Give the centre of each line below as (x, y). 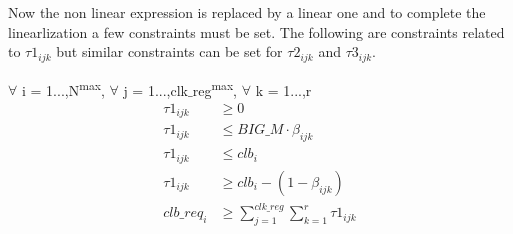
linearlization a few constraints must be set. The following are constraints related (256, 31)
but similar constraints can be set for (169, 51)
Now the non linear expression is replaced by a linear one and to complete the (247, 12)
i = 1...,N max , (63, 88)
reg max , (214, 88)
